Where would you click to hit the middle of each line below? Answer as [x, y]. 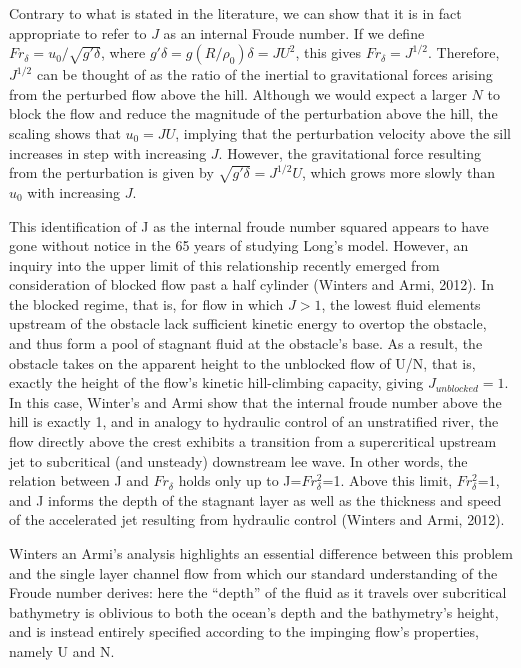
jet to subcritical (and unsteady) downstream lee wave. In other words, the [238, 460]
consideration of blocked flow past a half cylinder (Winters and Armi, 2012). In [251, 284]
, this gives [328, 52]
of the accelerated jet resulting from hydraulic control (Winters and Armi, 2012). [257, 519]
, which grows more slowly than [399, 172]
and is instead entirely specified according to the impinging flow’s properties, [244, 631]
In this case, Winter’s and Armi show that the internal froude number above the [255, 401]
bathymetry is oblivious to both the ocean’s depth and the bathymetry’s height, [254, 611]
